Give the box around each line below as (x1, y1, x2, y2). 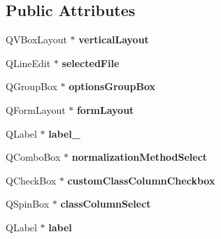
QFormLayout (6, 102, 66, 117)
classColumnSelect (60, 196, 151, 211)
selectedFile (62, 55, 120, 70)
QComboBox (6, 150, 61, 164)
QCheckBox (6, 173, 57, 187)
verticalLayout (78, 32, 149, 47)
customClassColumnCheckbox (67, 173, 215, 187)
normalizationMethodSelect (71, 150, 208, 164)
